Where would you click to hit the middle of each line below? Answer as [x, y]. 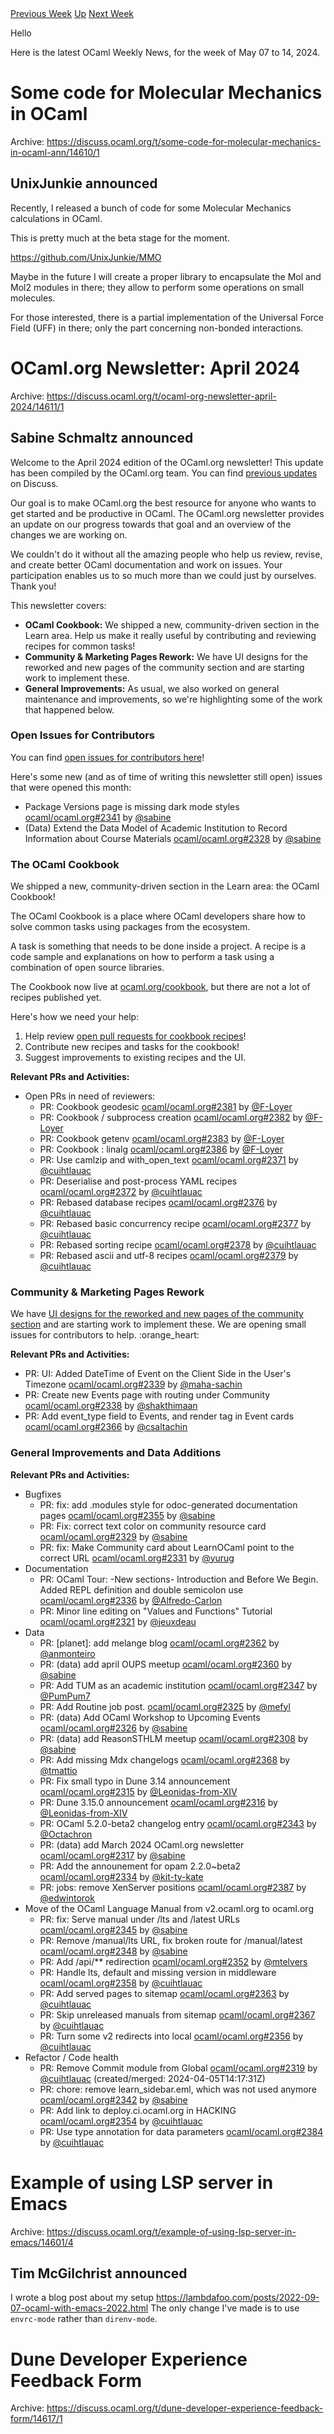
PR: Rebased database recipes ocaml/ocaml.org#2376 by [158, 1203]
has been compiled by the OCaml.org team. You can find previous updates [164, 473]
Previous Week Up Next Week [72, 13]
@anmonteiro [67, 1653]
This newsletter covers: [58, 605]
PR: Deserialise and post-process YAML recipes [138, 1181]
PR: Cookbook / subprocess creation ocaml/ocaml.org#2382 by [171, 1118]
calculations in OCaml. [56, 218]
